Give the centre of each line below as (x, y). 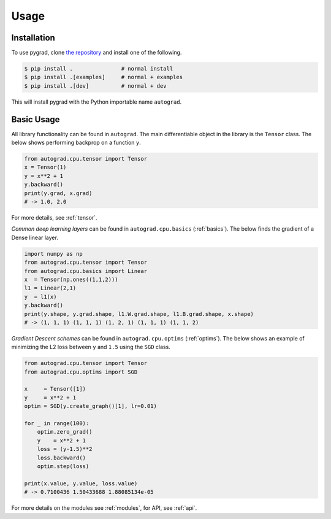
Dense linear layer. (35, 237)
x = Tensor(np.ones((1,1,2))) (71, 279)
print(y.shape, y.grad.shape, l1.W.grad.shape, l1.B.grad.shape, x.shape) (139, 314)
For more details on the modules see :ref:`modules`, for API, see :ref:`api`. (104, 508)
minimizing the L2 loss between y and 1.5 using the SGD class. (91, 347)
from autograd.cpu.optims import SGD (81, 372)
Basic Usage (36, 119)
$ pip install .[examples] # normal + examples (104, 77)
